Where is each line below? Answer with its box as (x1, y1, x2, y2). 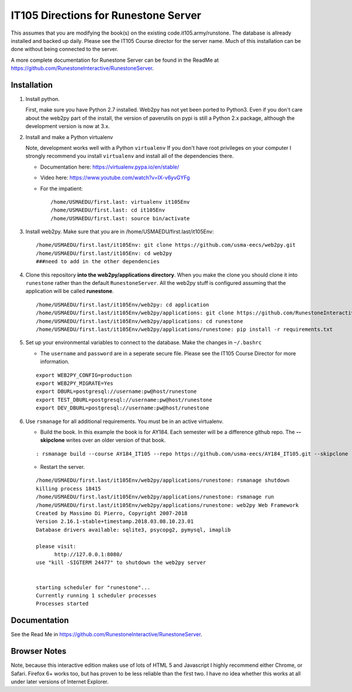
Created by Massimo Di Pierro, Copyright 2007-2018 (36, 510, 188, 517)
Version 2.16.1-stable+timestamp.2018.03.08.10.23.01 (36, 518, 194, 525)
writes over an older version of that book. (66, 436, 166, 444)
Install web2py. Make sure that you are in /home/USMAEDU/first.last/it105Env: (25, 228, 214, 235)
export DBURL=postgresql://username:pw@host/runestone (36, 388, 197, 395)
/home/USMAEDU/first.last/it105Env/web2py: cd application (36, 301, 209, 308)
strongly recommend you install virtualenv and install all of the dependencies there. (25, 153, 234, 160)
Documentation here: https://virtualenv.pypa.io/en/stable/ (40, 163, 180, 170)
